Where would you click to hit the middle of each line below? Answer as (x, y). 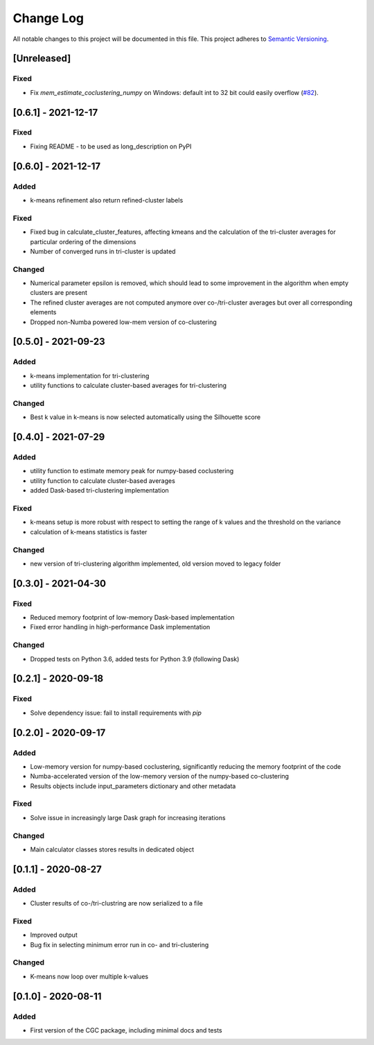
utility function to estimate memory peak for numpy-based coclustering (132, 471)
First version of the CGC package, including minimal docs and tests (126, 1030)
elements (43, 312)
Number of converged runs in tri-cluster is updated (103, 251)
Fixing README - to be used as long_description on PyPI (111, 146)
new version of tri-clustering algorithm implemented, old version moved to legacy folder (155, 563)
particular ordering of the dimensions (83, 241)
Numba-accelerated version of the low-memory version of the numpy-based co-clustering (160, 776)
